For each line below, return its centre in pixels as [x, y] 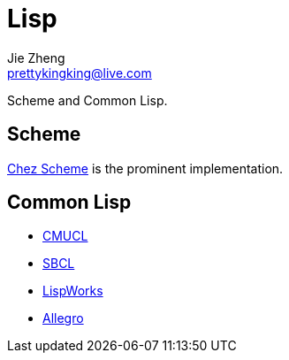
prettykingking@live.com [80, 73]
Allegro [63, 318]
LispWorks [73, 291]
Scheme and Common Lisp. [87, 100]
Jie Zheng [36, 57]
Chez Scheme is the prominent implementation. [145, 168]
